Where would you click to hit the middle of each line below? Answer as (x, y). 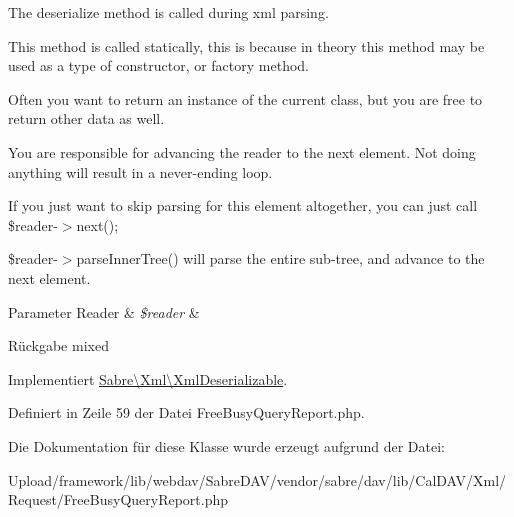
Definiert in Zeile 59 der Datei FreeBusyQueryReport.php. (186, 412)
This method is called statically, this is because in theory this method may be (246, 45)
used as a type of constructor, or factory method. (158, 65)
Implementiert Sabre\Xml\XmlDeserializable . (148, 378)
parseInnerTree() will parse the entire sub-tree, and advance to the (280, 258)
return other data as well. (86, 118)
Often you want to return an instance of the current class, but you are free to (245, 98)
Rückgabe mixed (58, 345)
